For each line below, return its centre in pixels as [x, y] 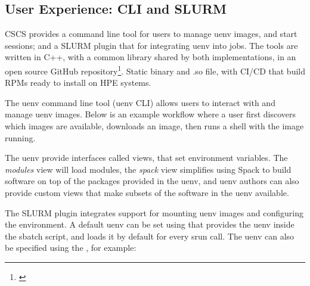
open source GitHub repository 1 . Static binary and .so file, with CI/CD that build [155, 70]
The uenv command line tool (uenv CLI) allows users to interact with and [140, 102]
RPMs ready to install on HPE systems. [78, 83]
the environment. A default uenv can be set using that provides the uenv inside [150, 224]
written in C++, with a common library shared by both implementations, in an [151, 57]
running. [20, 137]
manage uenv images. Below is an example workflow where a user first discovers [151, 114]
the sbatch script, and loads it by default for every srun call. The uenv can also [150, 236]
